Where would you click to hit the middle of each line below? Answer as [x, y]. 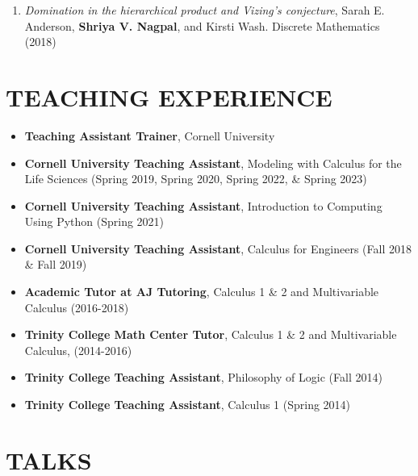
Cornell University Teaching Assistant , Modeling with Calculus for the [213, 163]
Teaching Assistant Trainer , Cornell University [150, 135]
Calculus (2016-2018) [77, 307]
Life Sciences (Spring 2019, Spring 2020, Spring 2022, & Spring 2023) [196, 179]
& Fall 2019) [56, 264]
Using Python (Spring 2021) [94, 221]
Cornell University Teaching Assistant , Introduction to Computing [203, 205]
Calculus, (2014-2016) [78, 350]
